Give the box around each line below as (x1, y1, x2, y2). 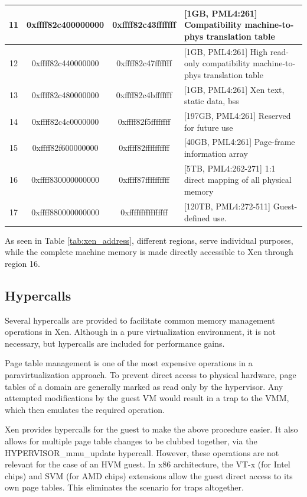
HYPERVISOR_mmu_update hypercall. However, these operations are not (5, 446, 279, 459)
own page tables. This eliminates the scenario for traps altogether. (5, 481, 244, 493)
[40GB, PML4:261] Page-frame (184, 135, 295, 148)
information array (184, 147, 248, 160)
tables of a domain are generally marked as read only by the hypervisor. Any (5, 380, 283, 392)
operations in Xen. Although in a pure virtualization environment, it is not (5, 325, 276, 338)
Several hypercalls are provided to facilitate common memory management (5, 314, 275, 326)
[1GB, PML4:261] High (184, 45, 268, 57)
